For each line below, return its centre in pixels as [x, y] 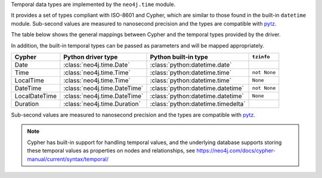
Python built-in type [179, 57]
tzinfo [261, 57]
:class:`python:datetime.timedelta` [198, 104]
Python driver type [91, 57]
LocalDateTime [35, 96]
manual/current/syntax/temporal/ [68, 159]
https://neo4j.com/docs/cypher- [236, 151]
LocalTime [30, 80]
